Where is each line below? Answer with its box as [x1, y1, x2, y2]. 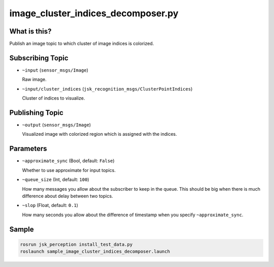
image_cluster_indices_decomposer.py [9, 8, 179, 19]
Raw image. [22, 76, 47, 82]
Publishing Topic [9, 108, 63, 117]
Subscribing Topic [9, 53, 68, 62]
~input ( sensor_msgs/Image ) [22, 67, 89, 73]
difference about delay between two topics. [22, 193, 114, 199]
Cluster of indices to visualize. [22, 95, 85, 101]
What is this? [9, 27, 52, 36]
